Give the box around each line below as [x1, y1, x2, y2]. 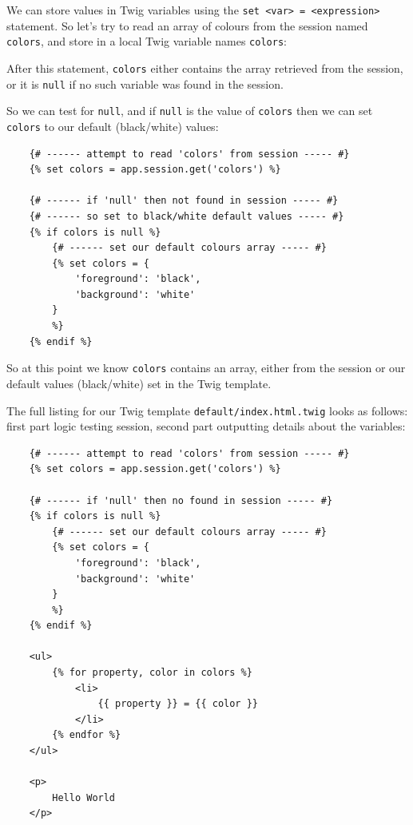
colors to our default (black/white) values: [6, 117, 219, 134]
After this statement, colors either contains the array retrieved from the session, [6, 59, 403, 76]
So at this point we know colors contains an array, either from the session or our [6, 359, 406, 376]
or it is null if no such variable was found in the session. [6, 75, 284, 92]
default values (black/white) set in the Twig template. [6, 375, 272, 391]
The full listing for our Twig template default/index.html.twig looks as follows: [6, 402, 408, 418]
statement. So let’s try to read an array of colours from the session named [6, 17, 368, 34]
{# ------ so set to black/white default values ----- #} [29, 210, 344, 222]
